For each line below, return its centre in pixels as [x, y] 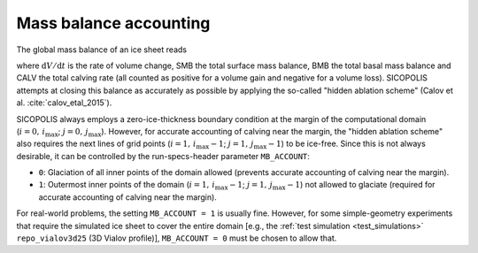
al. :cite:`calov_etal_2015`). [64, 103]
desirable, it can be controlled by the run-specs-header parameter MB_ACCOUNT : [163, 156]
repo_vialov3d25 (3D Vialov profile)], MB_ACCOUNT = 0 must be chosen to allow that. [177, 238]
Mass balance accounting [113, 23]
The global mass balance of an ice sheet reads [102, 50]
